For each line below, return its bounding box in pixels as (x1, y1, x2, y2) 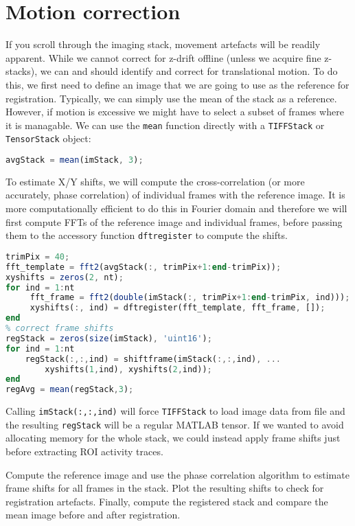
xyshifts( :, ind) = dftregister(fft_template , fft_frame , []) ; (30, 303, 325, 313)
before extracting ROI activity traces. (5, 444, 163, 459)
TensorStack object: (5, 131, 91, 146)
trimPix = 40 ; (5, 251, 70, 262)
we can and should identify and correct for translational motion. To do (40, 64, 338, 78)
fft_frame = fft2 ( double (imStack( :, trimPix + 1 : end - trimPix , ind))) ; (30, 293, 350, 303)
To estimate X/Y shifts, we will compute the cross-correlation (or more (5, 174, 305, 188)
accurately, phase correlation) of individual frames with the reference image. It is (5, 187, 345, 202)
